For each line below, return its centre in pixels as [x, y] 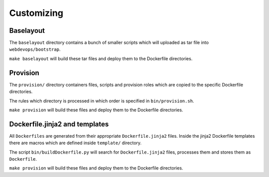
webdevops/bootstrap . [35, 49]
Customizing [36, 13]
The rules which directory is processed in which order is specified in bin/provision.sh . [102, 101]
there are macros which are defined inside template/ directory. [75, 143]
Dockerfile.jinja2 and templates [59, 124]
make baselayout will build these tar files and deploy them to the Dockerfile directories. [101, 58]
